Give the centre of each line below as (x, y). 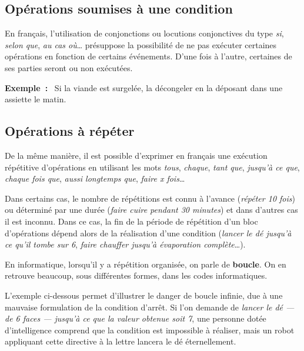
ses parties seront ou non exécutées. (69, 67)
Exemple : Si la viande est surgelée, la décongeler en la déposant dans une (144, 87)
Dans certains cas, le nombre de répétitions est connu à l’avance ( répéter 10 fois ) (150, 198)
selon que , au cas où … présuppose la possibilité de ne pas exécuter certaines (141, 44)
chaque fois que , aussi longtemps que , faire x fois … (95, 178)
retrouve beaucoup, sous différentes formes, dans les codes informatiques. (136, 275)
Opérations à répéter (70, 131)
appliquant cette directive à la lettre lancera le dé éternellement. (121, 341)
